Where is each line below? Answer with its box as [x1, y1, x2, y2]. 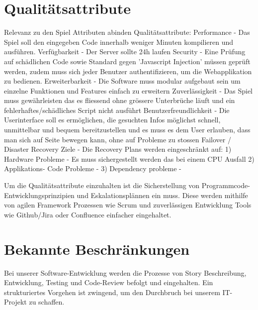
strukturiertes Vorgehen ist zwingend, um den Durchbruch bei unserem [4, 287, 220, 297]
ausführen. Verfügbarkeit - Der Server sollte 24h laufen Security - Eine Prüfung [4, 46, 246, 57]
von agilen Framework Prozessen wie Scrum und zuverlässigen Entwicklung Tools [4, 200, 252, 210]
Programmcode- [201, 180, 250, 191]
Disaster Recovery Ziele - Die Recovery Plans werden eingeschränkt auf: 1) [4, 144, 232, 154]
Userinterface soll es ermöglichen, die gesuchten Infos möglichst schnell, [4, 114, 221, 125]
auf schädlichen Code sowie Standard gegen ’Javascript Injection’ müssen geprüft [4, 56, 251, 66]
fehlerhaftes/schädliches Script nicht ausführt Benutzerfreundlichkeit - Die [4, 104, 230, 115]
